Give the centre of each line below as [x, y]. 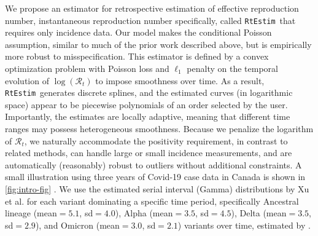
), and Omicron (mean [77, 225]
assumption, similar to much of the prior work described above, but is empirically [158, 44]
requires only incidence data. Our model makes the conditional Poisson [138, 32]
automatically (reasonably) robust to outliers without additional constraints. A [153, 164]
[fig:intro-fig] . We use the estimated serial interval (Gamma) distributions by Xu [157, 189]
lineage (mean [31, 213]
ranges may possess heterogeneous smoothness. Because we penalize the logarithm [159, 129]
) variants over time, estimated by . [244, 225]
